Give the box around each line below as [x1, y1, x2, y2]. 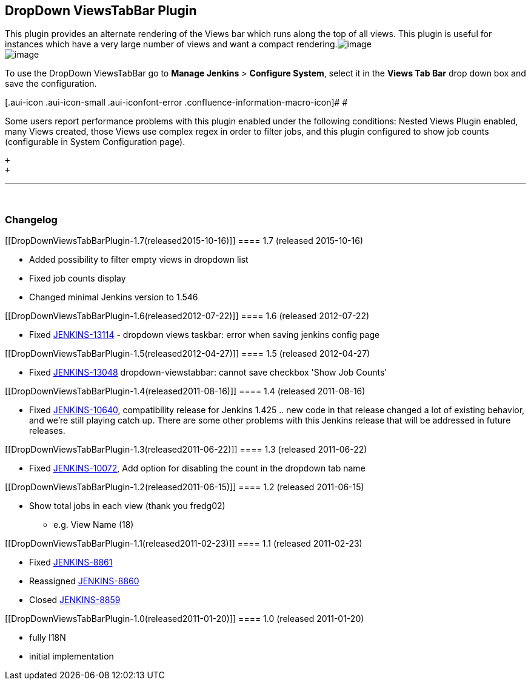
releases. [29, 425, 65, 436]
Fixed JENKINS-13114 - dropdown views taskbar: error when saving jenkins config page [29, 329, 380, 340]
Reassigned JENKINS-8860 [29, 576, 139, 587]
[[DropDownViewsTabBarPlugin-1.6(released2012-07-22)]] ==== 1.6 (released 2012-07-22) [5, 311, 370, 322]
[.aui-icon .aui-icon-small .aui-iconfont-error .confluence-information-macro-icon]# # [5, 97, 348, 108]
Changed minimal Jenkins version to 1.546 [29, 292, 198, 303]
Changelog [5, 213, 58, 226]
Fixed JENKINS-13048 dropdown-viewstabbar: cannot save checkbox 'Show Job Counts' [29, 367, 387, 378]
